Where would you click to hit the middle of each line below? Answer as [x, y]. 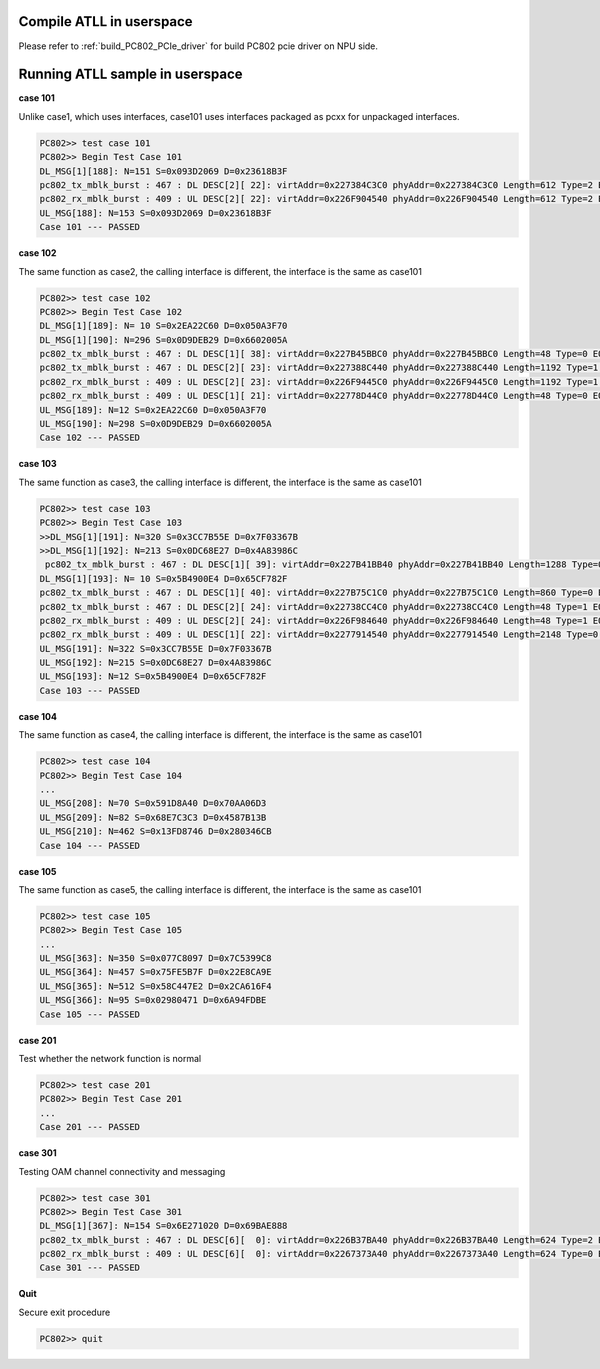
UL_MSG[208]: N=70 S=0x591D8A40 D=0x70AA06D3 [153, 803]
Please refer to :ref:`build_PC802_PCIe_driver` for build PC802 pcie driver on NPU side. [198, 46]
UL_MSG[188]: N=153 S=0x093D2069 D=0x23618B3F [155, 213]
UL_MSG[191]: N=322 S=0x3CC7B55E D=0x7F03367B [155, 648]
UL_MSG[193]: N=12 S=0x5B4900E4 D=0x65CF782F [153, 676]
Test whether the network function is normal [110, 1059]
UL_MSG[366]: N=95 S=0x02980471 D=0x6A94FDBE [153, 1000]
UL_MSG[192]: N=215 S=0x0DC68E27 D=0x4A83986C [155, 663]
